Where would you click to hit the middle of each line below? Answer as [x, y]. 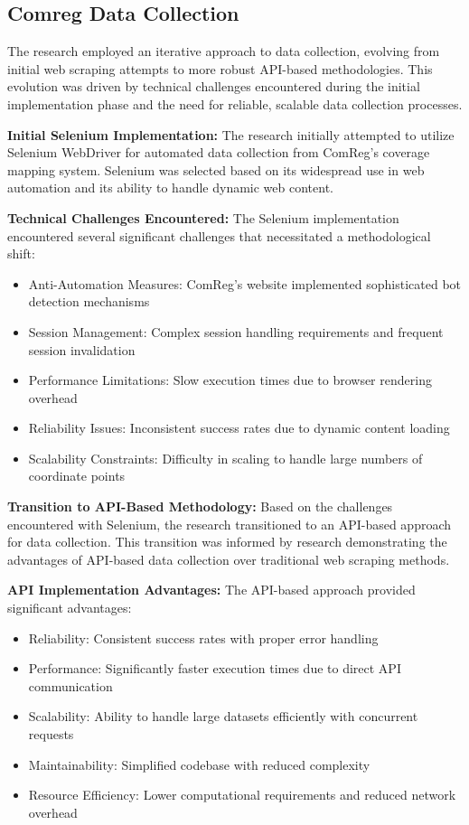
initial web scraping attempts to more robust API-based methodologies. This [220, 68]
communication [70, 685]
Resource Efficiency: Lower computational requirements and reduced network [242, 795]
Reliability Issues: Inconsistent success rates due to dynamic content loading [239, 428]
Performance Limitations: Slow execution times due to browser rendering [230, 380]
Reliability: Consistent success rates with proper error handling [203, 637]
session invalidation [82, 349]
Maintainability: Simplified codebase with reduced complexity [199, 764]
